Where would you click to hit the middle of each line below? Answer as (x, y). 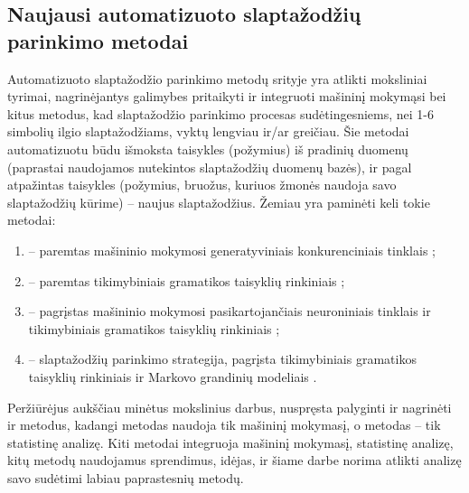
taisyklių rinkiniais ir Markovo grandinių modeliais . (173, 376)
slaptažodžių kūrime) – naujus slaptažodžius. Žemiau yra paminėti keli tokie (219, 202)
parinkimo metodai (98, 40)
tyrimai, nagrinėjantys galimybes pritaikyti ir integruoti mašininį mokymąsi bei (227, 96)
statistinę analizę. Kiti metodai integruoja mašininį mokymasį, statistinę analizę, (230, 442)
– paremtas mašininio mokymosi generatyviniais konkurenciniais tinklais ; (232, 250)
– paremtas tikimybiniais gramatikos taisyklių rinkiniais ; (187, 280)
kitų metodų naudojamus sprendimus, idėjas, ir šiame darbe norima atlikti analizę (234, 460)
